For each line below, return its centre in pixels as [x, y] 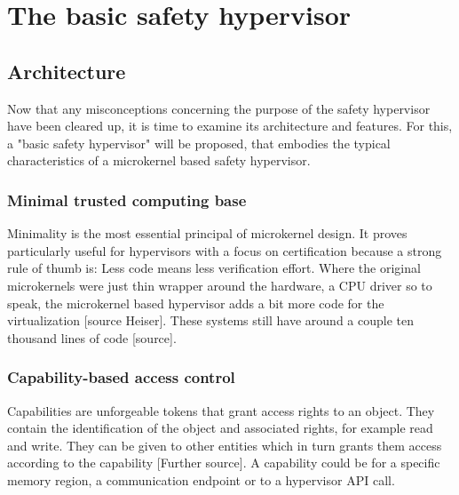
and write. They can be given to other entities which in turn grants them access [225, 445]
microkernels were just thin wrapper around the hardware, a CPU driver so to [220, 285]
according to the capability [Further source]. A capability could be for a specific [224, 463]
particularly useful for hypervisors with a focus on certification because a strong [225, 250]
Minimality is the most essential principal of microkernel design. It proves [207, 233]
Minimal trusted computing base [127, 200]
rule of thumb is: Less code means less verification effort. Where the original [214, 268]
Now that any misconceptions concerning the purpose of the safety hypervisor [219, 108]
